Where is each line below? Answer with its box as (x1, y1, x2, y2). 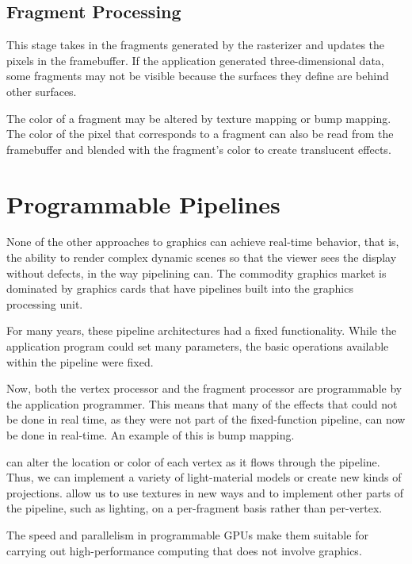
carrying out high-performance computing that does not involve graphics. (6, 542, 362, 558)
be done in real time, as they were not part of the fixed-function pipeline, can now (6, 411, 406, 428)
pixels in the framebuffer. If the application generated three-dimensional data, (6, 52, 384, 68)
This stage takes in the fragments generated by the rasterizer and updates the (6, 36, 385, 53)
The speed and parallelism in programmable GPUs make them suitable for (6, 526, 368, 543)
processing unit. (6, 295, 83, 312)
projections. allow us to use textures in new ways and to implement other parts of (6, 484, 404, 501)
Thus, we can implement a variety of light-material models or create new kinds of (6, 469, 402, 485)
